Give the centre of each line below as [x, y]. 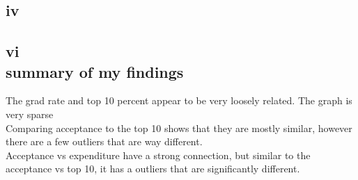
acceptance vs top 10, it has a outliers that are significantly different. [153, 169]
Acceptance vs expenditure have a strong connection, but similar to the [158, 155]
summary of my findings [95, 71]
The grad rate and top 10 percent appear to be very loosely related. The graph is [179, 100]
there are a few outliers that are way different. [104, 141]
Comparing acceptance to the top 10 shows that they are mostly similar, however [179, 128]
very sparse [30, 114]
